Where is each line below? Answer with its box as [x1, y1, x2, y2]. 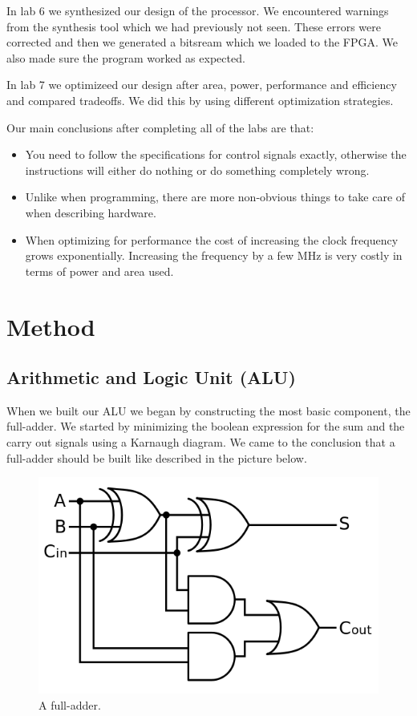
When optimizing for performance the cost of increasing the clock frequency [25, 231, 399, 248]
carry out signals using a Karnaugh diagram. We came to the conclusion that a [6, 434, 395, 451]
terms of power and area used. [25, 262, 174, 279]
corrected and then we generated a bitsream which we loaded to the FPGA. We [6, 34, 398, 51]
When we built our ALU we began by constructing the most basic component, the [6, 402, 411, 419]
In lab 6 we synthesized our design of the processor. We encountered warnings [6, 2, 389, 18]
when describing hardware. [25, 204, 156, 220]
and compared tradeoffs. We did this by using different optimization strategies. [6, 91, 394, 108]
